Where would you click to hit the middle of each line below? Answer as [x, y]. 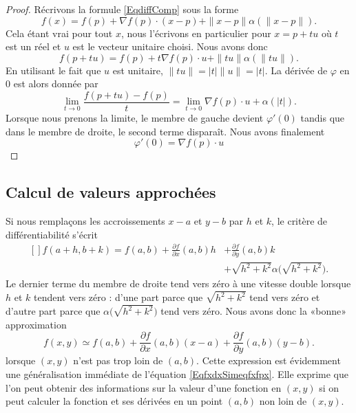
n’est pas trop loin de [118, 360]
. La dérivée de [296, 70]
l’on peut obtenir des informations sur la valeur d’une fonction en [144, 387]
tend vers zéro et [285, 297]
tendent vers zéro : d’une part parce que [118, 297]
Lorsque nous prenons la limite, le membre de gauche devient [135, 118]
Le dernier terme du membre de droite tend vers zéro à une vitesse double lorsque [178, 283]
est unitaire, [138, 70]
